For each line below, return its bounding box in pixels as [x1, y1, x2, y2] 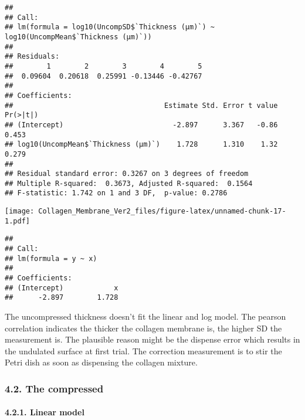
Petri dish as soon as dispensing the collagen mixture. [5, 356, 198, 368]
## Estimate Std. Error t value [5, 101, 278, 110]
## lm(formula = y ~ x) [5, 254, 97, 263]
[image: [5, 207, 35, 216]
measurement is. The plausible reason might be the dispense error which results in [5, 333, 300, 346]
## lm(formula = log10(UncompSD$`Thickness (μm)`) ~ [5, 23, 215, 32]
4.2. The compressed [5, 381, 104, 395]
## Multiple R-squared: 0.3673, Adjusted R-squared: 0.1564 [5, 179, 253, 188]
